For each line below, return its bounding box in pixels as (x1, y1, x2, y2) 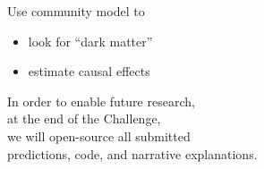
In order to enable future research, (7, 91, 195, 110)
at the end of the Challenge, (7, 109, 161, 128)
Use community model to (7, 2, 145, 20)
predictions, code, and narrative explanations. (7, 144, 258, 163)
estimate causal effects (28, 62, 150, 80)
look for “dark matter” (28, 31, 153, 50)
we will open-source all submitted (7, 126, 191, 145)
